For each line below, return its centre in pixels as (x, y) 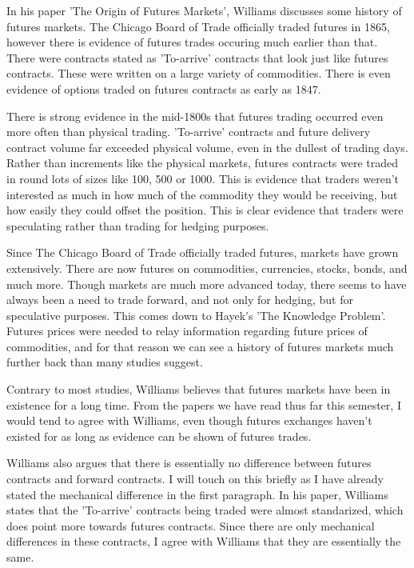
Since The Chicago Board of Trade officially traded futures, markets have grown (203, 252)
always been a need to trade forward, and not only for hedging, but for (180, 300)
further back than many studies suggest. (105, 362)
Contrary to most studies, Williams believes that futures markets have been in (199, 389)
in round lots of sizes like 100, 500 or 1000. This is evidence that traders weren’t (203, 178)
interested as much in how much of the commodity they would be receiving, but (202, 194)
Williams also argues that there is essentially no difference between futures (189, 463)
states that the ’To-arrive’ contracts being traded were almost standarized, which (205, 510)
